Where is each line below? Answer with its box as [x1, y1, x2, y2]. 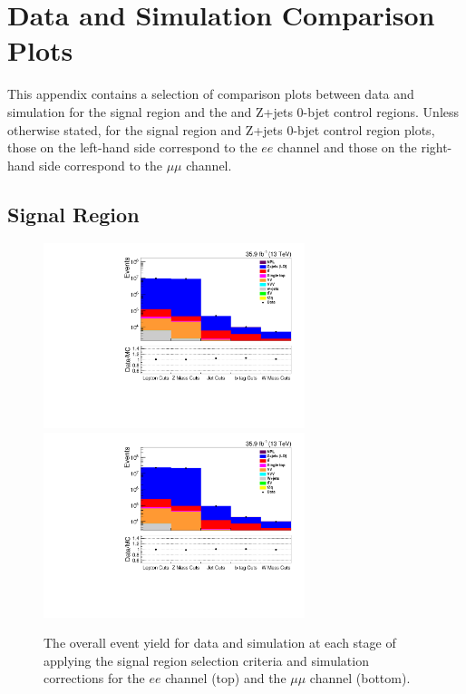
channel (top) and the [165, 669, 286, 688]
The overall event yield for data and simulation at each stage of [44, 633, 396, 652]
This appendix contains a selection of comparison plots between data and [7, 84, 414, 103]
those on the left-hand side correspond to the [7, 138, 257, 157]
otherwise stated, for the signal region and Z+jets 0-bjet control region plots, [7, 120, 435, 139]
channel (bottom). [309, 669, 411, 688]
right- [421, 138, 452, 157]
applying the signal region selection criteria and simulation [44, 650, 369, 670]
